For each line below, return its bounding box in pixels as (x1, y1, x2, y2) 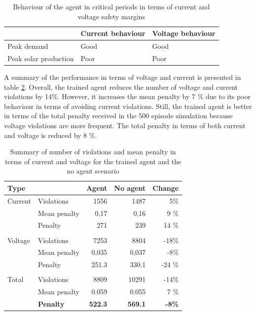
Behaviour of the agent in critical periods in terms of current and (13, 1, 210, 11)
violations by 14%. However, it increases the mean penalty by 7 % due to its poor (4, 91, 251, 102)
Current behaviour (80, 28, 146, 38)
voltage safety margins (77, 11, 146, 21)
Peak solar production (7, 53, 74, 63)
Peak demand (7, 41, 48, 51)
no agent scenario (67, 166, 119, 176)
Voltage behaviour (152, 28, 216, 38)
